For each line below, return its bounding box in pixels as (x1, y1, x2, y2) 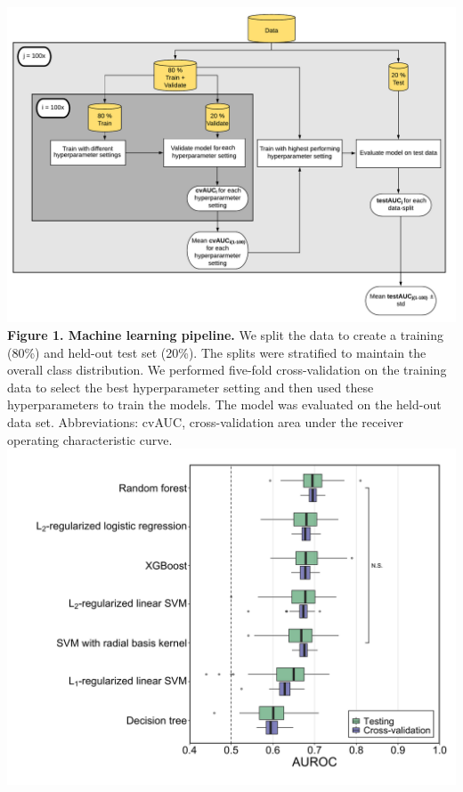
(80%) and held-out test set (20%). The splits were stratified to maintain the (7, 343, 426, 361)
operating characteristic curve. (7, 430, 173, 449)
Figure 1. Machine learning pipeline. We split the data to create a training (7, 325, 444, 343)
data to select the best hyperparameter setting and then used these (7, 377, 374, 396)
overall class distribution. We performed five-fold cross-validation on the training (7, 360, 447, 379)
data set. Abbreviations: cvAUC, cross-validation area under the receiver (7, 412, 404, 431)
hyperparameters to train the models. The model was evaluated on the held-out (7, 395, 442, 414)
